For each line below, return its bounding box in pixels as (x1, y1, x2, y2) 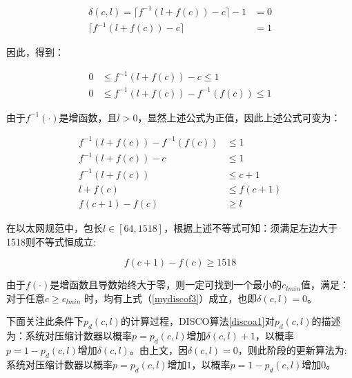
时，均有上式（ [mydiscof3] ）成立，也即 (84, 290, 257, 305)
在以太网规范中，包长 (6, 220, 103, 235)
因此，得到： (6, 45, 64, 59)
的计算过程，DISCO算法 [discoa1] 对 (120, 314, 275, 328)
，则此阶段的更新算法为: (237, 342, 347, 357)
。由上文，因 (129, 342, 188, 357)
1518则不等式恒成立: (6, 234, 96, 248)
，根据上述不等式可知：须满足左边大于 (164, 220, 338, 235)
